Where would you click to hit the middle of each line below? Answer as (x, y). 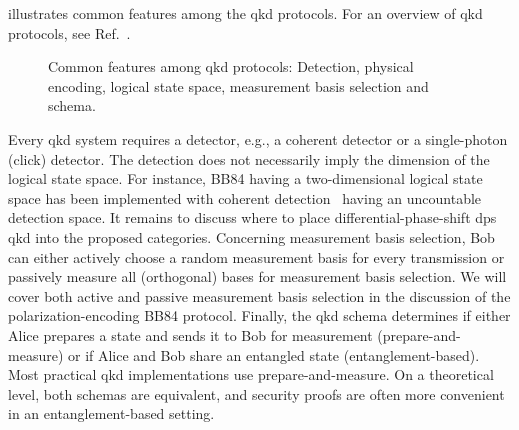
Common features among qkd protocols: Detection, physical (231, 66)
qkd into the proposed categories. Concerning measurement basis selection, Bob (251, 236)
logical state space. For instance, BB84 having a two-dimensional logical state (245, 178)
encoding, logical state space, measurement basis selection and (238, 85)
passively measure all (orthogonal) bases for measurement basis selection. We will (257, 276)
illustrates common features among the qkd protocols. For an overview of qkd (245, 13)
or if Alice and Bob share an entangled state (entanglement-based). (273, 354)
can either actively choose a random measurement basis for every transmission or (256, 256)
